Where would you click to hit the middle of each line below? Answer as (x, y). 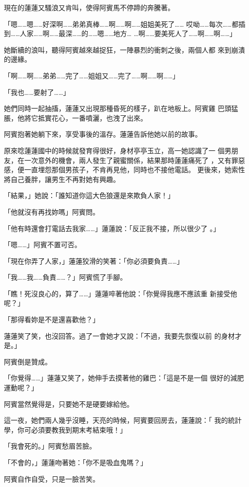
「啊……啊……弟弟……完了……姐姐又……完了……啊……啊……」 (92, 75)
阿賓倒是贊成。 (28, 361)
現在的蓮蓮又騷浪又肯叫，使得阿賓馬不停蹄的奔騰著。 (89, 7)
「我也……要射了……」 (37, 92)
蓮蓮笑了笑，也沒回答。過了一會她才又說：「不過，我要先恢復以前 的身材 (119, 335)
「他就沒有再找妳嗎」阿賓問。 (52, 211)
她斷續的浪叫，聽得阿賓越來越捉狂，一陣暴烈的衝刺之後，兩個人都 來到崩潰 (124, 49)
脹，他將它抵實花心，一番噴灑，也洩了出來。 (76, 117)
